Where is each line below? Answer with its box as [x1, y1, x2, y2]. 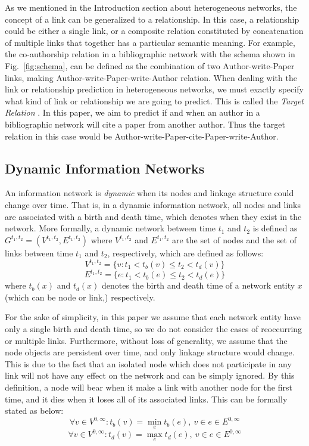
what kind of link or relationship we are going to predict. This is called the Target [5, 94, 304, 107]
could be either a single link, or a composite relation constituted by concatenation [5, 24, 304, 37]
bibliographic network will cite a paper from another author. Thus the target [5, 117, 285, 130]
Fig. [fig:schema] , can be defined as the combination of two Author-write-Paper [5, 59, 295, 72]
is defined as [252, 222, 298, 234]
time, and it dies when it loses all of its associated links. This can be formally [5, 392, 288, 405]
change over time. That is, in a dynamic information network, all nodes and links [5, 198, 301, 210]
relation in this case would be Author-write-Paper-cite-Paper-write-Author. [5, 129, 279, 142]
